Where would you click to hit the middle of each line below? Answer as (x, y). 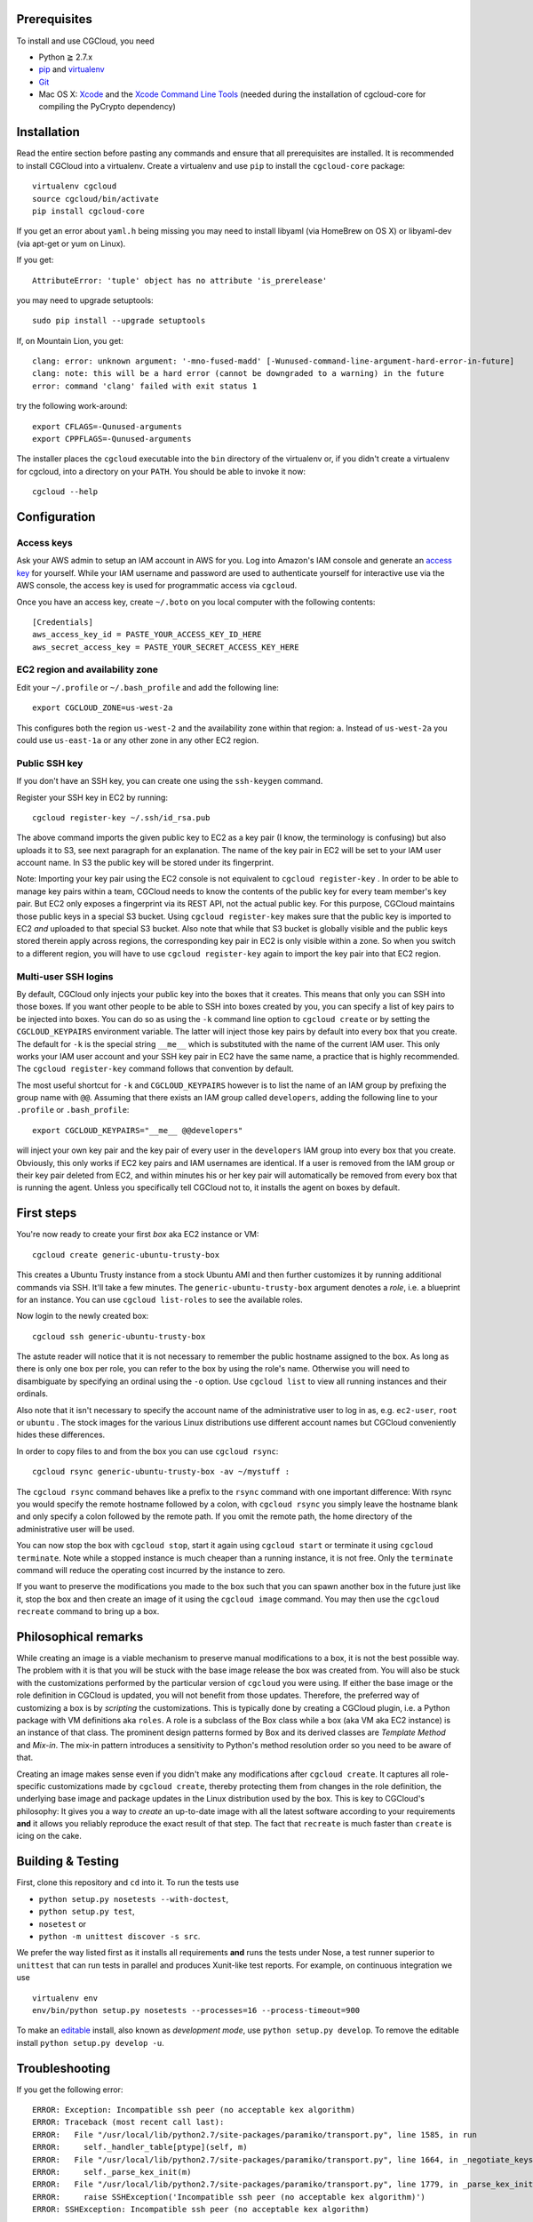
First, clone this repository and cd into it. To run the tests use (128, 1882)
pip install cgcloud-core (89, 211)
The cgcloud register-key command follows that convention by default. (155, 1069)
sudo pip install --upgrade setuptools (119, 321)
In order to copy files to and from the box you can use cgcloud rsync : (147, 1451)
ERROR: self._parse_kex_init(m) (112, 2172)
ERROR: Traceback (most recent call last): (128, 2122)
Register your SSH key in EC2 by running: (92, 797)
